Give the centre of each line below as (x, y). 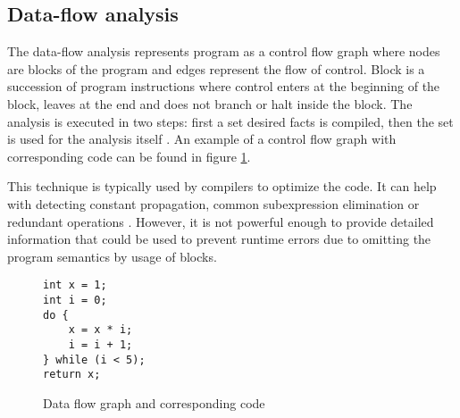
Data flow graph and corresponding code (154, 402)
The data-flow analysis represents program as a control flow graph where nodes (224, 51)
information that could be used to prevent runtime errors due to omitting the (219, 239)
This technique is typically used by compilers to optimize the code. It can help (222, 186)
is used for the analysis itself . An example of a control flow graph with (202, 139)
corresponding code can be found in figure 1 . (129, 156)
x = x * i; (100, 330)
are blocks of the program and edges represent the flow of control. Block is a (216, 68)
